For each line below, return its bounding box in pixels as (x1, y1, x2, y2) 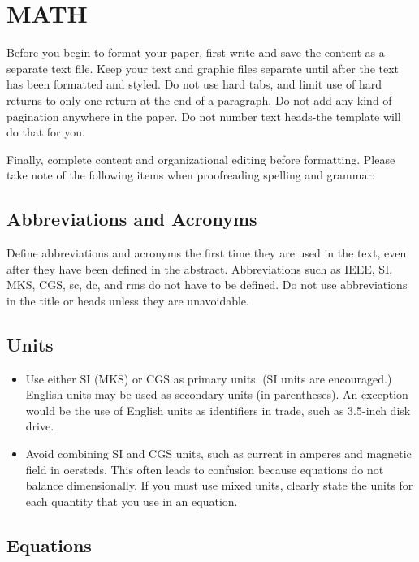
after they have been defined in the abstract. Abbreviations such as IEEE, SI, (6, 260, 393, 277)
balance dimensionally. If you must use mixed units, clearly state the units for (25, 477, 413, 494)
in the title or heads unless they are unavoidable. (6, 292, 249, 309)
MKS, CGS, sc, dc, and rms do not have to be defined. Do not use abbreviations (6, 276, 408, 293)
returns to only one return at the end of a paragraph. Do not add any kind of (6, 91, 392, 108)
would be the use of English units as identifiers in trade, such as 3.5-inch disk (25, 401, 411, 418)
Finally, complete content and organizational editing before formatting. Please (6, 150, 395, 167)
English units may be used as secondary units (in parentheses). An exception (25, 386, 408, 403)
